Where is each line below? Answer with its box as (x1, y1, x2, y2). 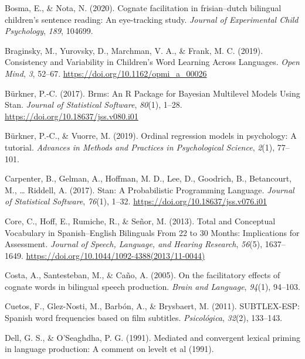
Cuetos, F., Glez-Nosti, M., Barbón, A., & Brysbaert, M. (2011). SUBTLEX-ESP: (5, 300, 300, 312)
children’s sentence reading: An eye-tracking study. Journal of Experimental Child (5, 13, 299, 25)
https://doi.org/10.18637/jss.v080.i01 (5, 110, 138, 122)
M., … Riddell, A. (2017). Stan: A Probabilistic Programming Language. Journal (5, 183, 294, 196)
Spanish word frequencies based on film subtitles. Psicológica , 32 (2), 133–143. (5, 312, 283, 324)
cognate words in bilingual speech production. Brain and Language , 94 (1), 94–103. (5, 280, 300, 292)
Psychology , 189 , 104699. (5, 25, 93, 37)
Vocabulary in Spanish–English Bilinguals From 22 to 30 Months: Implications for (5, 226, 300, 238)
